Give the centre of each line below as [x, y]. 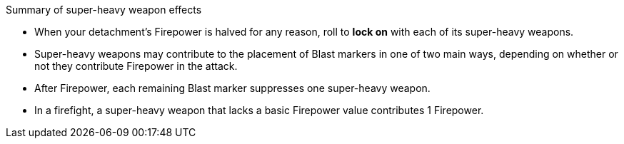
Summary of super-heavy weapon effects [104, 10]
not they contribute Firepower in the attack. [136, 66]
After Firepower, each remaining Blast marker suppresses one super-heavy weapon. [232, 88]
